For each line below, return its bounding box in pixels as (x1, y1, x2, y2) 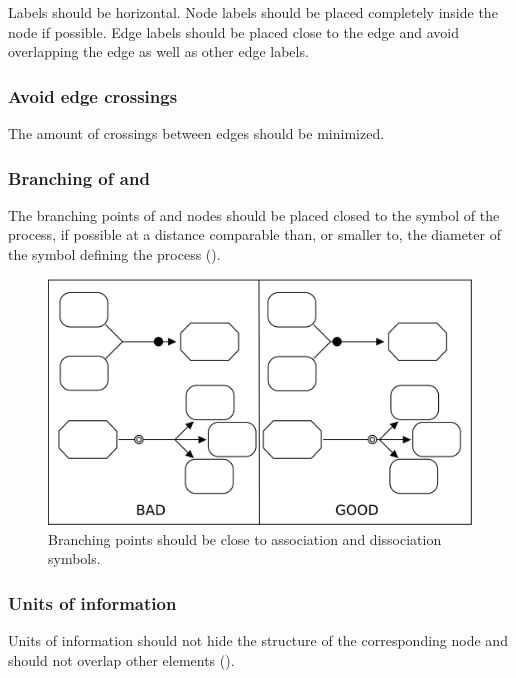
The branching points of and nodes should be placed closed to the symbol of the (8, 204, 500, 225)
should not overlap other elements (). (8, 649, 235, 670)
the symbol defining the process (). (8, 244, 221, 264)
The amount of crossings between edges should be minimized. (8, 123, 385, 143)
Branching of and (8, 165, 150, 190)
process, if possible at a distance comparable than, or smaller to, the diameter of (8, 224, 501, 245)
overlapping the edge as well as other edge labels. (8, 41, 309, 62)
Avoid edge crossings (8, 83, 178, 108)
